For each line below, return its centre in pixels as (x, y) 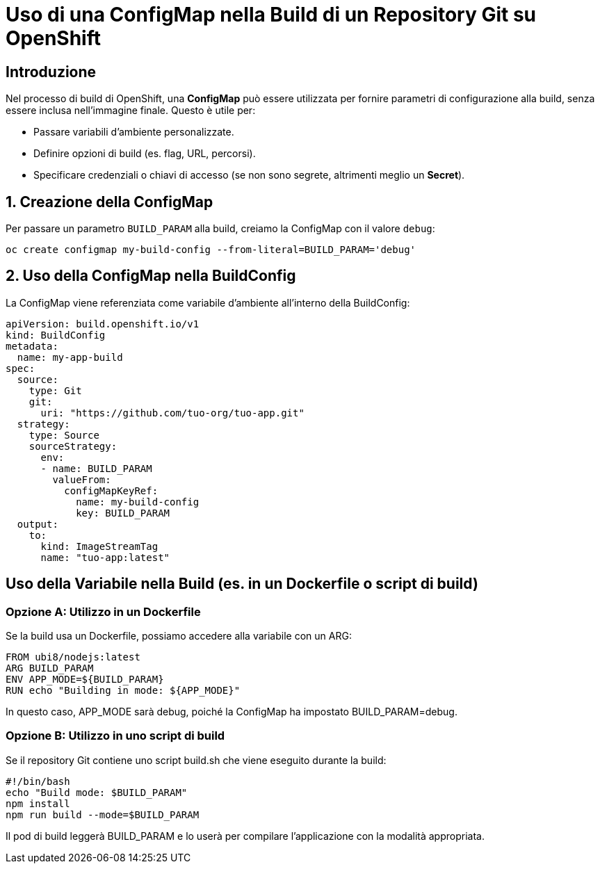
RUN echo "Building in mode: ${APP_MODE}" (123, 691)
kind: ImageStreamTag (99, 546)
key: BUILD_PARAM (123, 513)
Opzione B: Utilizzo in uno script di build (115, 736)
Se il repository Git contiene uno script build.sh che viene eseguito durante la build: (196, 760)
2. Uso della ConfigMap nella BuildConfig (151, 276)
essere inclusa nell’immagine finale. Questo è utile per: (131, 111)
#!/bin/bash (38, 781)
